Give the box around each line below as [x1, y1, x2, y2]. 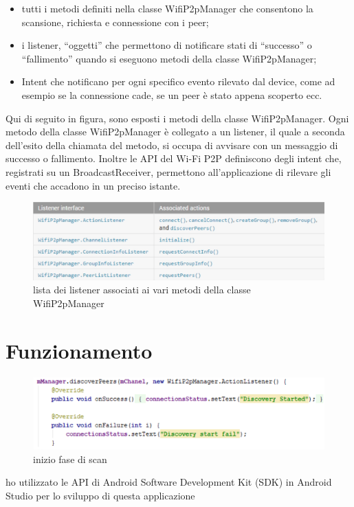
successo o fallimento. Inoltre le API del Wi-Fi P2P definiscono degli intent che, [5, 151, 342, 166]
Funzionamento [5, 336, 153, 364]
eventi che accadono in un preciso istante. [5, 178, 181, 192]
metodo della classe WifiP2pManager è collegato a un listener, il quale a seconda [5, 124, 345, 139]
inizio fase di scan [33, 451, 107, 466]
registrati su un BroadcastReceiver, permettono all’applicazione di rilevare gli [5, 164, 331, 179]
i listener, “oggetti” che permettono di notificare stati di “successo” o [21, 38, 312, 52]
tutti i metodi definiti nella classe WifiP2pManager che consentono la [21, 1, 313, 15]
